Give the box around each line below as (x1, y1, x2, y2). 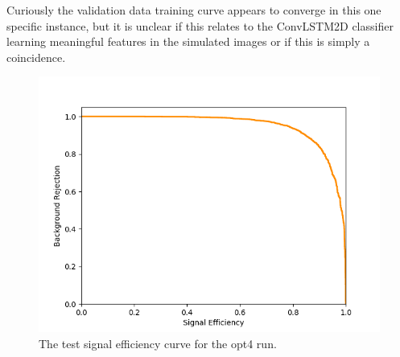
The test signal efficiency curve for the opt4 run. (39, 334, 277, 351)
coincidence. (6, 48, 66, 65)
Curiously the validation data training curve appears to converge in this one (6, 2, 381, 18)
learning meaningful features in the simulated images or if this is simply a (6, 33, 370, 50)
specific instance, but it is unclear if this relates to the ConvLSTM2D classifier (6, 17, 394, 34)
